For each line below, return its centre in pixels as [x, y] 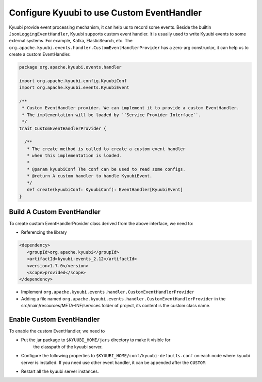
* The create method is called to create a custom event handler [106, 149]
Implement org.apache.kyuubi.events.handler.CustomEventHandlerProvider [108, 292]
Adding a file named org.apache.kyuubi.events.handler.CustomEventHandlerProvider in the [123, 298]
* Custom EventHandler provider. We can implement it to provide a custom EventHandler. [131, 108]
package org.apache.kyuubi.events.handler [70, 67]
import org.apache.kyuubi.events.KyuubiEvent [74, 88]
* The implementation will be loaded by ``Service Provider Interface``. [112, 115]
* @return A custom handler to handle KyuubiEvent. [90, 176]
